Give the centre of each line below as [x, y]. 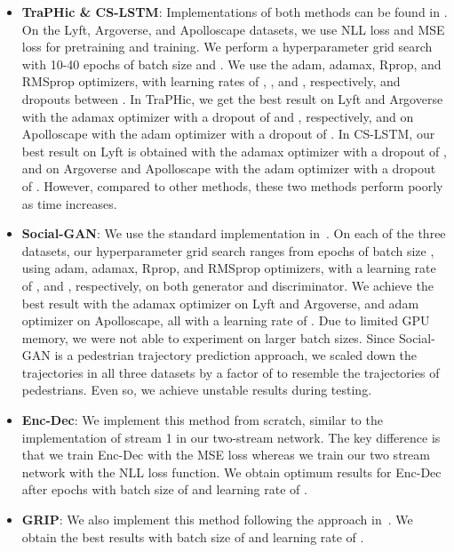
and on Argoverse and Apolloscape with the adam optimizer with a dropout [229, 168]
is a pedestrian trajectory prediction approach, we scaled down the [236, 355]
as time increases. [69, 203]
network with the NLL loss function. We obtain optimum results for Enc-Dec [231, 472]
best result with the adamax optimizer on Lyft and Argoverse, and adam [220, 303]
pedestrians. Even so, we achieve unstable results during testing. [197, 390]
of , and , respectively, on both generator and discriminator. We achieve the [227, 285]
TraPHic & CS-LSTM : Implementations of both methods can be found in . [235, 12]
